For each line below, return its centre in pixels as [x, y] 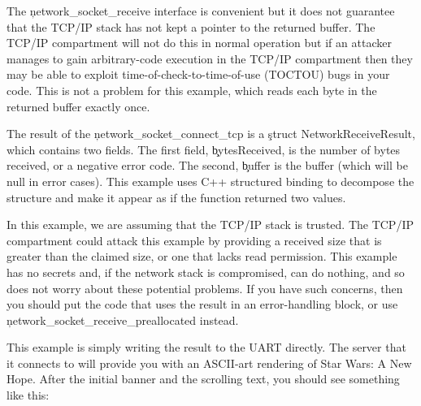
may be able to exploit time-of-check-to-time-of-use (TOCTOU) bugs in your [198, 74]
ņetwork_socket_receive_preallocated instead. [123, 320]
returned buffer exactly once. [78, 106]
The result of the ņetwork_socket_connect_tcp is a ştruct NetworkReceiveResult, [211, 134]
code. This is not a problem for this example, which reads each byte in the [192, 90]
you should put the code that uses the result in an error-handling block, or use [202, 304]
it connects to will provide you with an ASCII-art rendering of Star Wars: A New [209, 363]
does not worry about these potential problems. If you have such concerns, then [205, 288]
